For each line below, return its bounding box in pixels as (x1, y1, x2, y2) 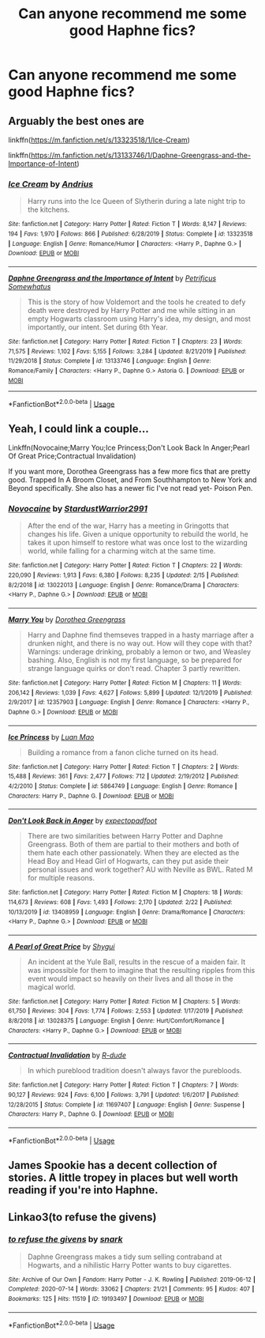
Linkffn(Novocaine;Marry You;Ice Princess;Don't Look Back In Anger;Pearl (8, 443, 250, 453)
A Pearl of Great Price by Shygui (8, 941, 115, 951)
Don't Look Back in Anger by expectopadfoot (8, 816, 158, 826)
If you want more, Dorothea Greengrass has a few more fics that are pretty (8, 467, 251, 477)
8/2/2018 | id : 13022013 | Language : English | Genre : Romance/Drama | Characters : (8, 581, 239, 589)
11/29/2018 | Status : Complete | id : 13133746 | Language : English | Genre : (8, 357, 211, 365)
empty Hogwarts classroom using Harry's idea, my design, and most (27, 314, 251, 323)
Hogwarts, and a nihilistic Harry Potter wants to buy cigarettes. (27, 1260, 232, 1269)
